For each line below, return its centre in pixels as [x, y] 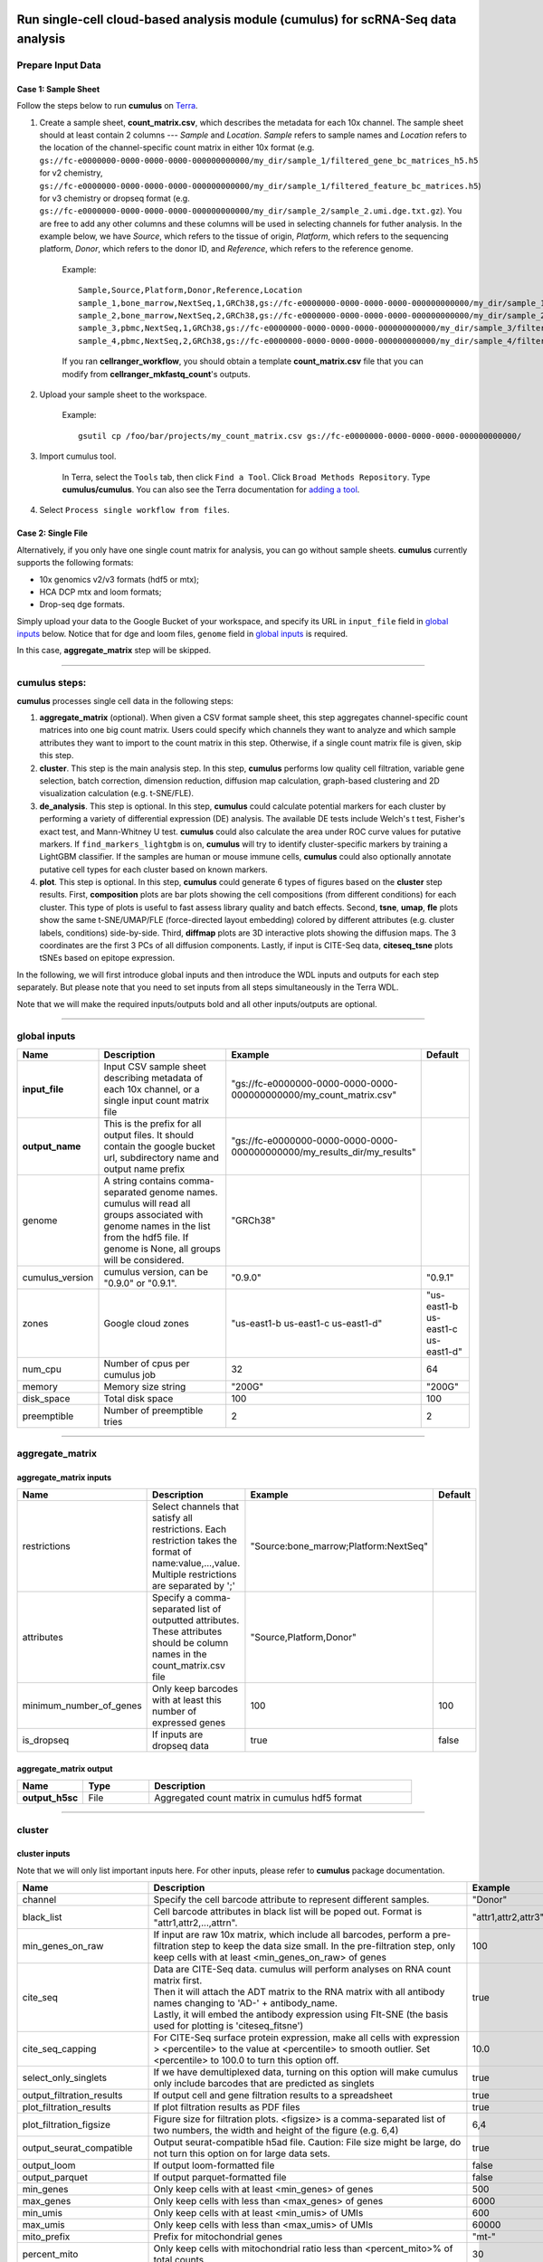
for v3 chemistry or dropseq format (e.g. [114, 198]
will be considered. [144, 1259]
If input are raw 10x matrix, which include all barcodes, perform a [292, 1934]
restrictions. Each [189, 1529]
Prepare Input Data [59, 65]
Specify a [172, 1598]
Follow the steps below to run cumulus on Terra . [107, 106]
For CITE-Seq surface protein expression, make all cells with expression [307, 2038]
